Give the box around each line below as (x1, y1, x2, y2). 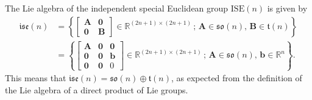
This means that (5, 72, 66, 84)
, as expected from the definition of (171, 72, 302, 84)
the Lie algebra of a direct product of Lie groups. (5, 83, 188, 96)
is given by (267, 2, 308, 14)
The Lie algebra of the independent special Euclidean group (5, 2, 229, 14)
